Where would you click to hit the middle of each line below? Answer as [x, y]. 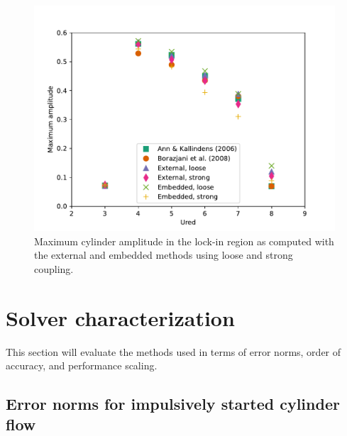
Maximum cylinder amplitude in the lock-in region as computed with [184, 241]
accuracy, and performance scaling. [82, 365]
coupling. [54, 268]
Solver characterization [120, 317]
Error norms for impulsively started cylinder [173, 404]
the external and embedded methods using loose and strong [164, 255]
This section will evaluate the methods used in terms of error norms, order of [173, 351]
